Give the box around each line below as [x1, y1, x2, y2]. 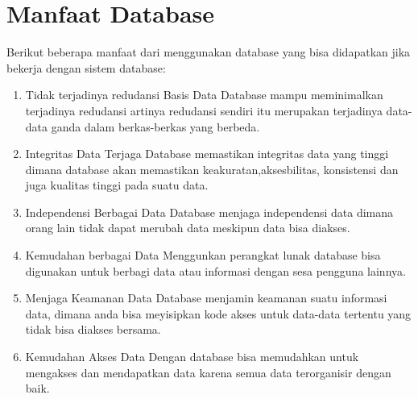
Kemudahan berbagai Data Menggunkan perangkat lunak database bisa [25, 247, 381, 264]
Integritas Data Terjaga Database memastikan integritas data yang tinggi [25, 145, 389, 162]
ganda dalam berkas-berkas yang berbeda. [51, 118, 260, 135]
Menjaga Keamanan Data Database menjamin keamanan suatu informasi [25, 289, 387, 306]
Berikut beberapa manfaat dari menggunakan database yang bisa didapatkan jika [6, 44, 411, 60]
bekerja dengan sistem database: [6, 59, 166, 76]
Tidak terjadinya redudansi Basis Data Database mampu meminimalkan [25, 86, 383, 103]
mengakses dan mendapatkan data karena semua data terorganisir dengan [25, 364, 391, 380]
